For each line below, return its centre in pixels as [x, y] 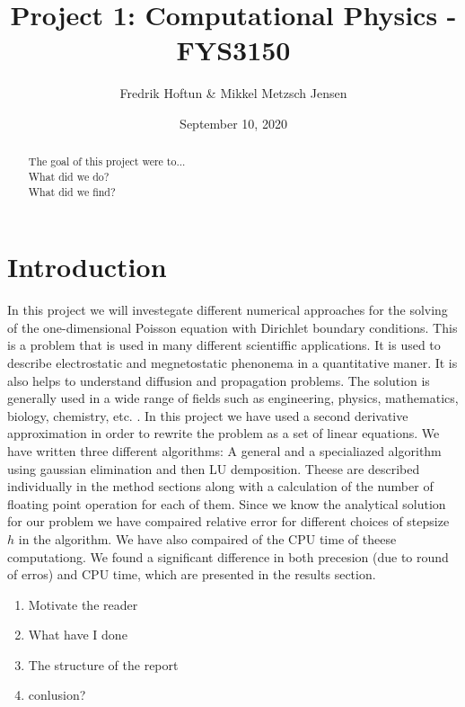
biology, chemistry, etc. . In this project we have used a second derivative [208, 415]
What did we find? [72, 191]
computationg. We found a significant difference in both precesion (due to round [228, 556]
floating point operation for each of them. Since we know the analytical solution [227, 503]
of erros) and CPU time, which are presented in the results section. [192, 574]
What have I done [78, 635]
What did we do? [69, 176]
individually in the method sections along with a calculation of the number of [220, 486]
